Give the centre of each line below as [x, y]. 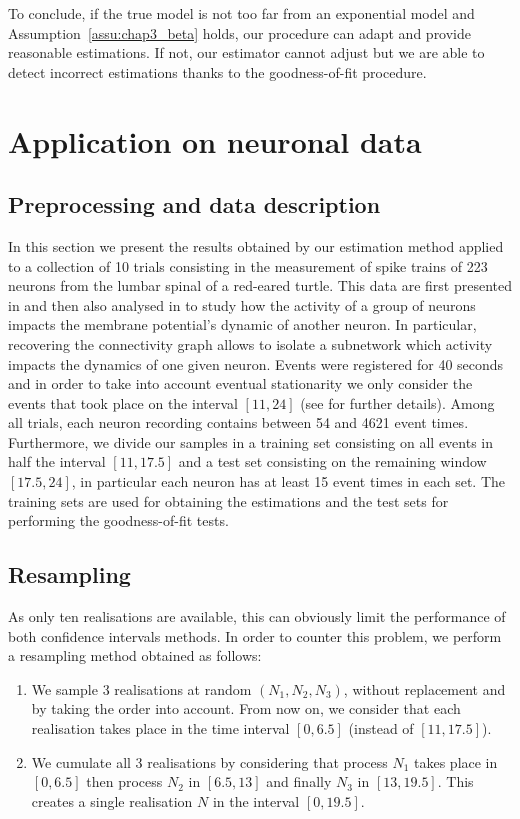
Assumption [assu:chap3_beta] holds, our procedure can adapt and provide [240, 32]
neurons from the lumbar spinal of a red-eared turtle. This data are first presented [260, 285]
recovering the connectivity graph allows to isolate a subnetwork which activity [250, 343]
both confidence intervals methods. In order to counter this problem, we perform [255, 635]
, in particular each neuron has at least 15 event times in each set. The [288, 481]
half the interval [57, 461]
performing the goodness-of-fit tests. [118, 520]
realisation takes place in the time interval [160, 728]
